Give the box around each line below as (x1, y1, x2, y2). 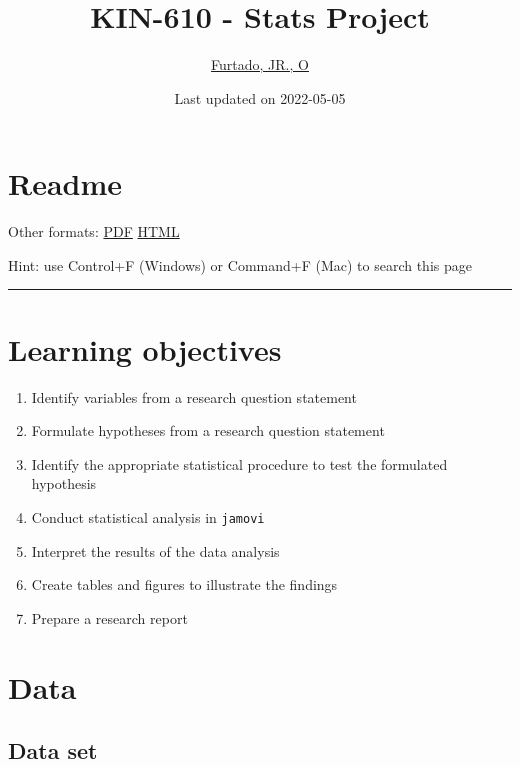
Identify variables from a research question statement (31, 386, 357, 407)
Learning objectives (8, 328, 282, 369)
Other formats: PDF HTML (8, 221, 180, 242)
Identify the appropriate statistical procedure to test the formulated (31, 453, 448, 474)
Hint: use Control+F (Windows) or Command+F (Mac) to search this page (8, 254, 472, 275)
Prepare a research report (31, 607, 188, 628)
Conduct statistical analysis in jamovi (31, 506, 265, 527)
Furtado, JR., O (211, 54, 309, 75)
